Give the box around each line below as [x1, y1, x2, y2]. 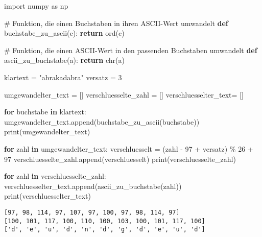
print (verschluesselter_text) [4, 191, 91, 201]
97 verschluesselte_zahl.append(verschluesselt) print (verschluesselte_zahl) [4, 153, 236, 164]
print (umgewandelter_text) [4, 126, 90, 137]
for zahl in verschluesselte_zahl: [4, 171, 106, 181]
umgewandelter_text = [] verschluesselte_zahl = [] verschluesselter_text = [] [4, 89, 244, 100]
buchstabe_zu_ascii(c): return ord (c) [4, 28, 125, 38]
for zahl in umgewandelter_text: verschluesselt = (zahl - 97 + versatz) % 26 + [4, 143, 253, 154]
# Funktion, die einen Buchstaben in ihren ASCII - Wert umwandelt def [4, 17, 228, 28]
